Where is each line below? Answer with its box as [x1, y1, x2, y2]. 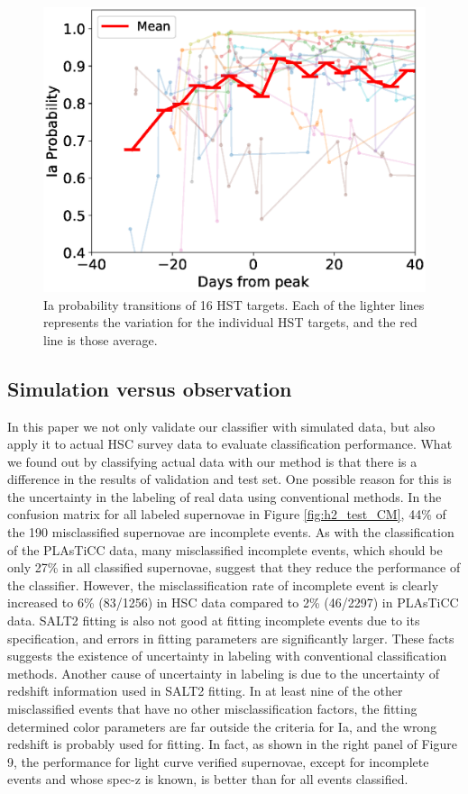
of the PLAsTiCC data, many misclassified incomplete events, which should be [7, 540, 443, 559]
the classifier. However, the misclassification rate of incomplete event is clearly [7, 575, 439, 594]
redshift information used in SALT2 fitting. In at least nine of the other [7, 681, 403, 700]
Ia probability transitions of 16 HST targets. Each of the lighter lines [43, 295, 425, 314]
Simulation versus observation [7, 374, 292, 402]
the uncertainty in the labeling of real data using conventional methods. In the [7, 487, 442, 506]
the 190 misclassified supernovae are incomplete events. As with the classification [7, 523, 454, 542]
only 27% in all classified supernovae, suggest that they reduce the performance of [7, 558, 461, 577]
